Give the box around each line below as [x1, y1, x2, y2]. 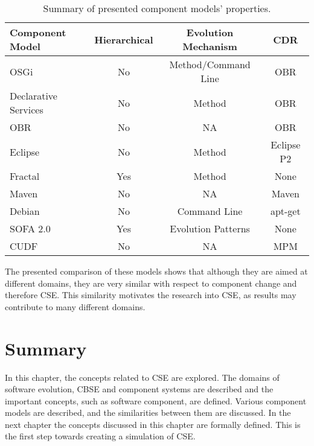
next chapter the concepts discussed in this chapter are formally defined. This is [5, 418, 301, 430]
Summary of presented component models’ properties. [43, 1, 271, 15]
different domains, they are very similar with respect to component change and [5, 276, 297, 289]
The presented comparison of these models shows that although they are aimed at [5, 265, 308, 277]
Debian [10, 204, 40, 218]
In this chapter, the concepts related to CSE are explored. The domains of [5, 371, 280, 383]
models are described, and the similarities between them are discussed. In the [5, 406, 291, 419]
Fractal [10, 169, 40, 183]
